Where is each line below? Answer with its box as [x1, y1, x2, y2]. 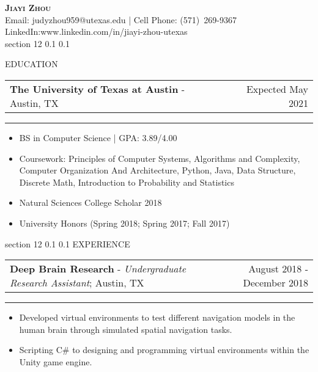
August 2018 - [248, 261, 308, 276]
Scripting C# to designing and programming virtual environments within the [19, 343, 309, 356]
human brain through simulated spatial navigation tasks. [19, 323, 232, 335]
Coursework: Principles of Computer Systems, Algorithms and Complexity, [19, 151, 300, 164]
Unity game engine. [19, 355, 92, 368]
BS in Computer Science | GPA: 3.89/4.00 [19, 131, 177, 144]
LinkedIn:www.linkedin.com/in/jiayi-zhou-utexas [5, 25, 188, 38]
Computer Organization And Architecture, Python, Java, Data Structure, [19, 164, 296, 177]
